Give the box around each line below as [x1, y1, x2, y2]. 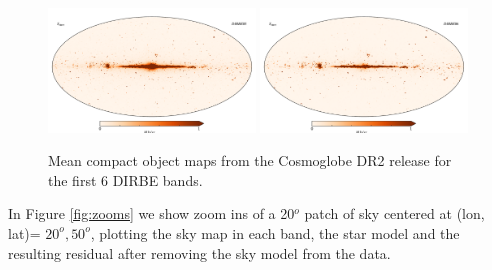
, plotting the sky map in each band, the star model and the [90, 222, 460, 243]
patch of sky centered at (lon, [304, 203, 485, 224]
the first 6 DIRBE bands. [48, 169, 203, 190]
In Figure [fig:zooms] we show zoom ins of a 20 [8, 203, 295, 224]
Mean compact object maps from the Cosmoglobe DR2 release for [48, 150, 452, 171]
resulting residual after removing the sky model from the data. [8, 242, 391, 263]
